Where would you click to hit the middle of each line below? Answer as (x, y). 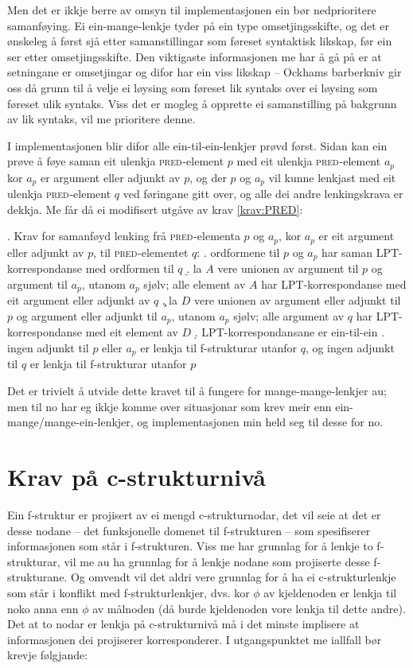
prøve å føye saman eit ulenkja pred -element (116, 161)
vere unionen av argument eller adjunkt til (297, 300)
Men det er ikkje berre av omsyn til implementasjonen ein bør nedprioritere (192, 10)
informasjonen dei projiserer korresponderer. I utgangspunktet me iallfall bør (195, 639)
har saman (347, 252)
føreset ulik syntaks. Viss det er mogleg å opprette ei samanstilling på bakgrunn (202, 103)
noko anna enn (43, 608)
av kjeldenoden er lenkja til (330, 592)
